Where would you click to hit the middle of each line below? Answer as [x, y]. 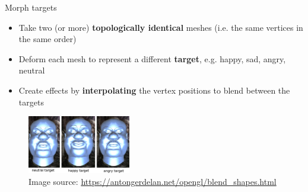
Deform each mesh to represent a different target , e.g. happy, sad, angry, [152, 58]
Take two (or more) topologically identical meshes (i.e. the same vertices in [161, 27]
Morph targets [31, 7]
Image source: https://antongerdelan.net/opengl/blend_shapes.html [153, 181]
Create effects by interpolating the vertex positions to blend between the [154, 90]
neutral [32, 70]
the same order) [47, 39]
